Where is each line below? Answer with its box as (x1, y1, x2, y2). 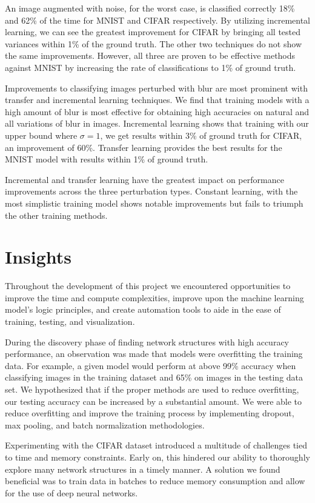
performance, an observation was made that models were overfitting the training (5, 347, 303, 360)
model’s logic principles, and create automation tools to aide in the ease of (5, 303, 281, 316)
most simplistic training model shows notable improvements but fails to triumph (5, 196, 303, 209)
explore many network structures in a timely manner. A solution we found (5, 462, 280, 475)
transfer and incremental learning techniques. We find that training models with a (5, 93, 310, 106)
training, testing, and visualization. (5, 315, 135, 327)
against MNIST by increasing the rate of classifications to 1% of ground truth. (5, 61, 296, 73)
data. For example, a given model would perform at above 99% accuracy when (5, 359, 296, 371)
